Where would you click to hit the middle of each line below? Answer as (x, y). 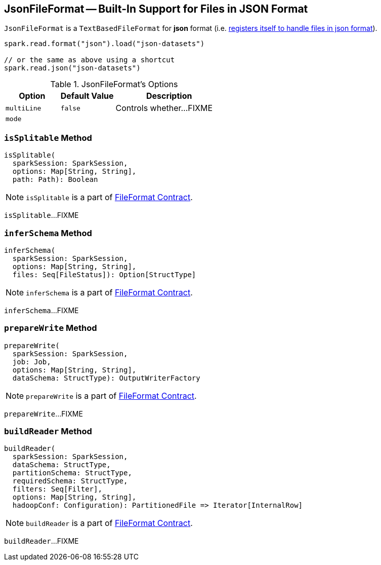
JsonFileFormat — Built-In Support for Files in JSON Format (156, 9)
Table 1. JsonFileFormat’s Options (114, 84)
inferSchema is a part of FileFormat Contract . (109, 292)
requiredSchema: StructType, (70, 481)
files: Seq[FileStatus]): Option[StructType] (104, 274)
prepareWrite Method (51, 328)
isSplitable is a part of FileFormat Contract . (109, 197)
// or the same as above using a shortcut (90, 60)
